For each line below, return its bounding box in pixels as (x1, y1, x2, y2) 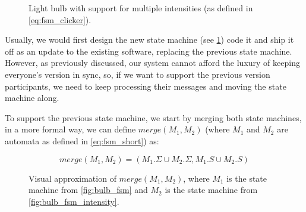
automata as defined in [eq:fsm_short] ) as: (5, 134, 159, 147)
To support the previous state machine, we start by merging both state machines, (5, 111, 302, 124)
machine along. (5, 91, 59, 104)
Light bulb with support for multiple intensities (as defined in (29, 2, 253, 14)
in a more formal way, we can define (5, 123, 136, 135)
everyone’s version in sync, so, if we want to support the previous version (5, 68, 270, 80)
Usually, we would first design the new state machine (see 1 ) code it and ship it (5, 33, 294, 46)
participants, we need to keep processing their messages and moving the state (5, 80, 286, 92)
